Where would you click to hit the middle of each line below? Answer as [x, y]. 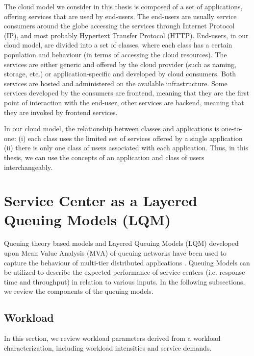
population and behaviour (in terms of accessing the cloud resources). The [115, 54]
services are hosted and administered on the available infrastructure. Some [116, 83]
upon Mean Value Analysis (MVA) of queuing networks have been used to [115, 253]
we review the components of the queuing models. [79, 291]
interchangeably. [28, 167]
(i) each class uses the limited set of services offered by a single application [130, 138]
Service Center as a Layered [101, 201]
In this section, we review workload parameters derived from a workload [112, 338]
